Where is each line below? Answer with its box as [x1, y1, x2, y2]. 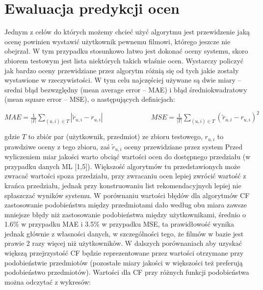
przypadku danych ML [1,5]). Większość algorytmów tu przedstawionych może [4, 161, 240, 171]
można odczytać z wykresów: [4, 276, 91, 287]
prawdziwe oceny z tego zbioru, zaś [4, 141, 110, 151]
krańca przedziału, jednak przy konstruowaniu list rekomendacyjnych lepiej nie [4, 180, 241, 190]
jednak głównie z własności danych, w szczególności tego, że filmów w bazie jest [4, 228, 244, 238]
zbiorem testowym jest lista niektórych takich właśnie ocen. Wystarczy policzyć [4, 55, 243, 65]
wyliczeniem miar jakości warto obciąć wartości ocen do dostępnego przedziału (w [4, 151, 251, 162]
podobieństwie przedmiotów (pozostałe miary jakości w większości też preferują [4, 257, 243, 267]
